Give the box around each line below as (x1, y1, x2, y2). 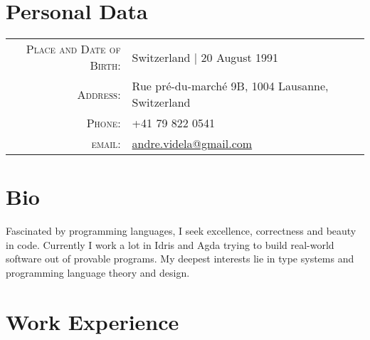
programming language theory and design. (6, 265, 190, 280)
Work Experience (6, 307, 179, 336)
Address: (77, 85, 121, 102)
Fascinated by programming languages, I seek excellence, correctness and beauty (6, 223, 356, 238)
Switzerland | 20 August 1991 (132, 48, 279, 65)
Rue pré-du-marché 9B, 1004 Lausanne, (132, 78, 329, 95)
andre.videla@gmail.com (132, 135, 253, 152)
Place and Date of (26, 41, 121, 58)
